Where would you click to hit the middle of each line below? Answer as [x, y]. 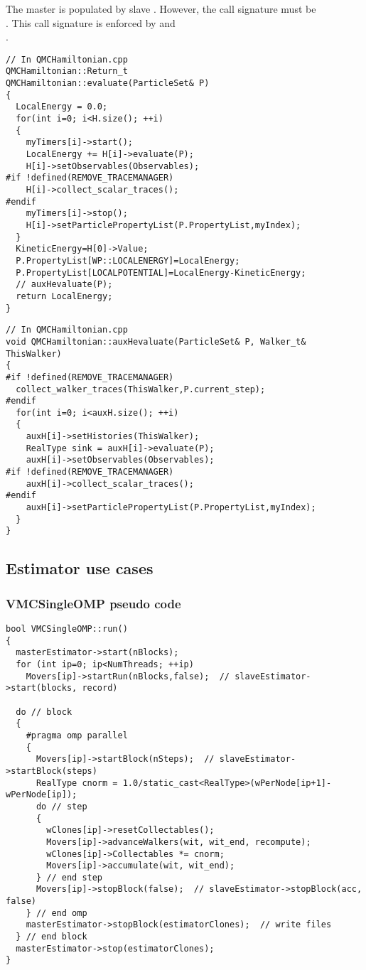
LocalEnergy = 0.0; [62, 107]
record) [100, 688]
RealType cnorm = [77, 783]
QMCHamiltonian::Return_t [67, 71]
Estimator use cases [80, 568]
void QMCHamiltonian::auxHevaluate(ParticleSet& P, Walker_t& [156, 341]
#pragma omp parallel [77, 735]
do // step [61, 806]
